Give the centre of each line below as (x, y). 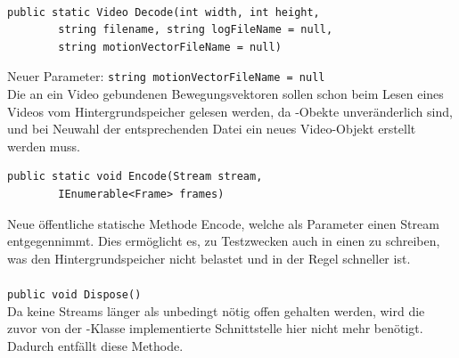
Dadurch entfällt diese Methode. (95, 345)
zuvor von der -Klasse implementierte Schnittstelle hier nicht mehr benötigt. (215, 328)
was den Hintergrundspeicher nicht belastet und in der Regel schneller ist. (209, 258)
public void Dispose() (74, 294)
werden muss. (44, 146)
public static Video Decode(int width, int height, (164, 12)
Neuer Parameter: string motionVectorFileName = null (166, 76)
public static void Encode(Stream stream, (135, 177)
